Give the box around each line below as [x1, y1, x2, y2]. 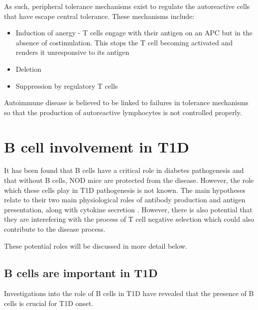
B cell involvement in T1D [4, 136, 189, 156]
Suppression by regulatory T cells [15, 80, 118, 91]
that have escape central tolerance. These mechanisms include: [4, 10, 195, 21]
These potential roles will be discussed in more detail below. [4, 240, 187, 251]
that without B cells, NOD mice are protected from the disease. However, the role [4, 175, 254, 185]
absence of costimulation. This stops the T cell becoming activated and [15, 37, 233, 47]
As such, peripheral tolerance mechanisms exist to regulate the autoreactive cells [4, 1, 250, 11]
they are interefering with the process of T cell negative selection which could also [4, 214, 255, 224]
